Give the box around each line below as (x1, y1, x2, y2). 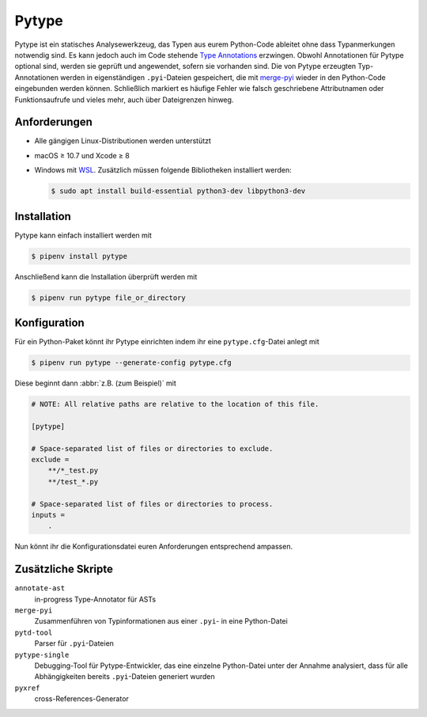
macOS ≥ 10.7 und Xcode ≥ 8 (34, 150, 130, 160)
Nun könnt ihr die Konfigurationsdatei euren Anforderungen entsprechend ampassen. (14, 542, 293, 552)
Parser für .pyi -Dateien (34, 639, 115, 648)
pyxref (14, 683, 40, 692)
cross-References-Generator (34, 694, 130, 704)
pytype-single (14, 650, 70, 659)
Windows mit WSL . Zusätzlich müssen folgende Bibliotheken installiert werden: (34, 165, 292, 175)
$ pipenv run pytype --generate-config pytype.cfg (31, 358, 232, 367)
